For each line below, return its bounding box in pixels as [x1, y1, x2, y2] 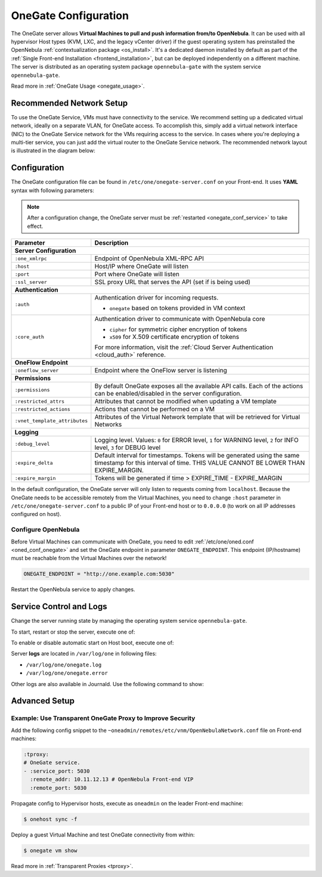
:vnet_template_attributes [14, 418, 88, 424]
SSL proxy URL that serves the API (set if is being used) [94, 278, 250, 286]
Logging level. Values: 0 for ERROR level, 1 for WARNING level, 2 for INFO [94, 436, 299, 444]
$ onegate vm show [23, 847, 78, 854]
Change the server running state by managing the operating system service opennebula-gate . [11, 617, 247, 625]
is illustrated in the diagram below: [11, 147, 95, 155]
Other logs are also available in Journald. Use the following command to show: [11, 680, 204, 687]
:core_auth [14, 333, 45, 340]
